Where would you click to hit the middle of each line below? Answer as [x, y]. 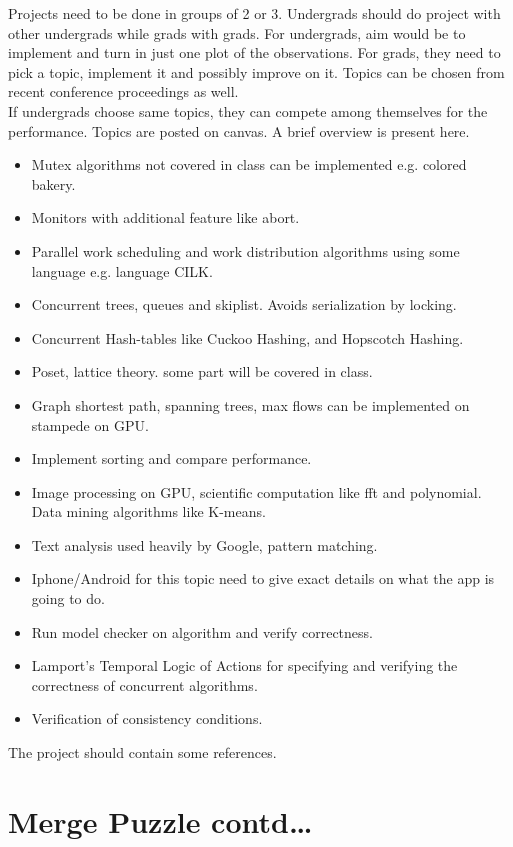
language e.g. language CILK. [122, 270]
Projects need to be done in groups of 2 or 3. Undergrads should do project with [254, 13]
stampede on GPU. [90, 424]
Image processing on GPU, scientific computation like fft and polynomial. [256, 491]
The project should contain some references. [142, 752]
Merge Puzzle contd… [160, 820]
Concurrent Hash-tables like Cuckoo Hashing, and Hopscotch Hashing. [247, 337]
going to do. [68, 598]
